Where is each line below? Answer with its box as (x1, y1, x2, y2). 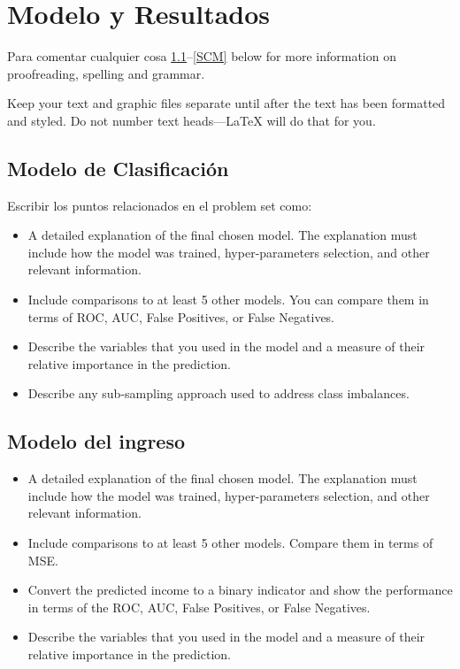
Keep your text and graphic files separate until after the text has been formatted (7, 94, 446, 112)
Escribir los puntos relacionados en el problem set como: (7, 196, 312, 214)
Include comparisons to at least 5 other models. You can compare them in (27, 290, 429, 309)
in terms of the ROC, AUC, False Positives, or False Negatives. (27, 597, 371, 616)
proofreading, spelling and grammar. (7, 64, 205, 82)
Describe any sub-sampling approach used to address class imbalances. (27, 384, 410, 403)
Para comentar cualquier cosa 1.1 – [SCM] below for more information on (7, 47, 396, 65)
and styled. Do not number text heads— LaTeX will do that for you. (7, 111, 376, 129)
